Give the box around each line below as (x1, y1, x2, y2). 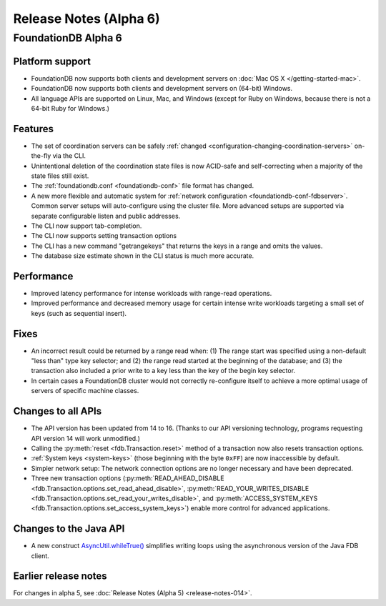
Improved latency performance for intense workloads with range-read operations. (31, 289, 272, 297)
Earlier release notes (13, 570, 107, 582)
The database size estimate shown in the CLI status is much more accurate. (31, 252, 254, 260)
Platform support (13, 55, 91, 67)
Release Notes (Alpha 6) (13, 11, 160, 26)
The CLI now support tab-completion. (31, 222, 142, 230)
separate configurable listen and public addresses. (31, 212, 181, 220)
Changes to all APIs (13, 405, 102, 417)
